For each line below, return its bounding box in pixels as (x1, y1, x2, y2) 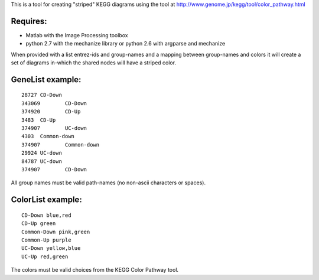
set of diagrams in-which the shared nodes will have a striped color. (11, 59, 177, 66)
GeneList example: (11, 74, 82, 84)
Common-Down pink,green (21, 228, 90, 235)
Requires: (11, 16, 47, 26)
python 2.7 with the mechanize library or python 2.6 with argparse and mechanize (25, 40, 226, 47)
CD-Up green (21, 220, 56, 227)
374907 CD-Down (21, 166, 87, 172)
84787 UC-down (21, 158, 62, 165)
